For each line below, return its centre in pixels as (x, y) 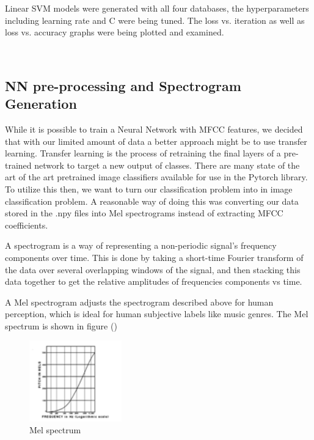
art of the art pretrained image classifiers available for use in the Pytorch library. (156, 177)
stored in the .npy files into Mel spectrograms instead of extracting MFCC (144, 213)
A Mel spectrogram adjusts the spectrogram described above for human (139, 302)
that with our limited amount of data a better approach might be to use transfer (156, 141)
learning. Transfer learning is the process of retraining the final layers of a (143, 153)
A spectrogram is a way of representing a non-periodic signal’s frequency (141, 245)
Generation (41, 104)
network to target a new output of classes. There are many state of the (167, 165)
